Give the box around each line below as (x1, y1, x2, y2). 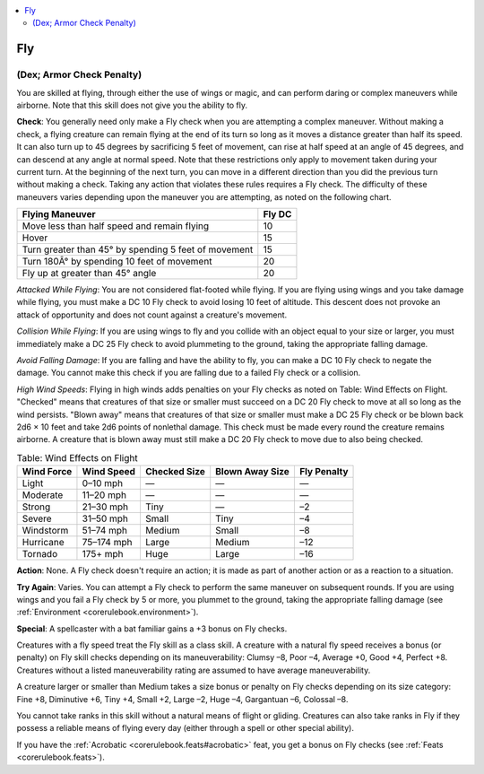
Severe (22, 512, 53, 525)
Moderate (22, 489, 64, 501)
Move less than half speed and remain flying (22, 220, 210, 232)
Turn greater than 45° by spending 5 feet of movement (22, 243, 254, 256)
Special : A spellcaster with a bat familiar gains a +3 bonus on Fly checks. (16, 623, 288, 634)
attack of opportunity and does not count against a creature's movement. (16, 309, 288, 320)
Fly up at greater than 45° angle (22, 267, 157, 280)
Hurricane (22, 536, 65, 549)
